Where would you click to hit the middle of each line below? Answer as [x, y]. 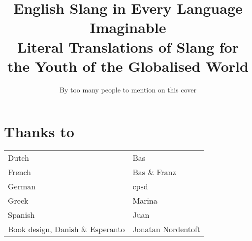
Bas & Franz [154, 172]
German [22, 186]
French [19, 172]
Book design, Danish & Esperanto [66, 229]
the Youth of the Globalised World [128, 66]
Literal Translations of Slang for [128, 46]
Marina [145, 201]
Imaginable [128, 27]
